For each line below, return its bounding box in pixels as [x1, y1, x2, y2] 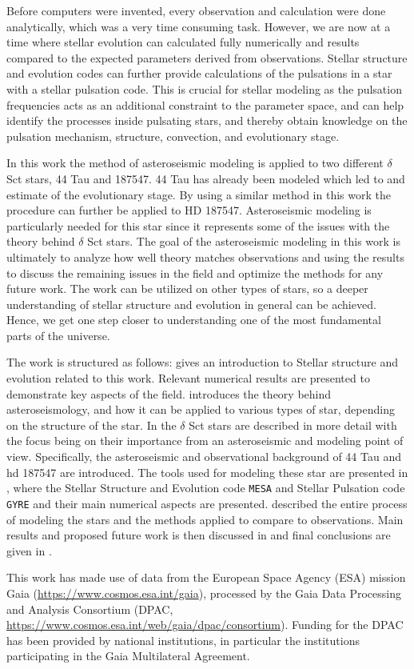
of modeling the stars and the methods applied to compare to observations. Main [6, 511, 404, 527]
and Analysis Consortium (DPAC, [6, 600, 173, 617]
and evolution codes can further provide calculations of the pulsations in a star [6, 65, 392, 82]
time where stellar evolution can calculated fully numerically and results [6, 34, 360, 50]
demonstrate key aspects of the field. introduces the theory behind [6, 385, 332, 402]
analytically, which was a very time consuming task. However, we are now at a [6, 18, 391, 34]
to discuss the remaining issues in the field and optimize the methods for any [6, 264, 384, 281]
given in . [6, 542, 52, 559]
